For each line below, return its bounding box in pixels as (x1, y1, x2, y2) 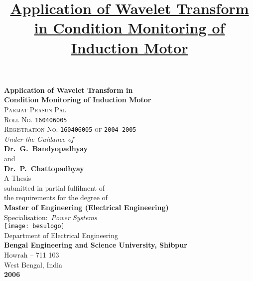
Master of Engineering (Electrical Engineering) (4, 202, 169, 212)
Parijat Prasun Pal (4, 104, 66, 114)
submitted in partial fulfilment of (4, 182, 105, 193)
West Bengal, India (4, 259, 62, 270)
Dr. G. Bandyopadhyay (4, 143, 88, 154)
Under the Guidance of (4, 133, 74, 144)
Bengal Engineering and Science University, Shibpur (4, 240, 187, 250)
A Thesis (4, 173, 31, 183)
